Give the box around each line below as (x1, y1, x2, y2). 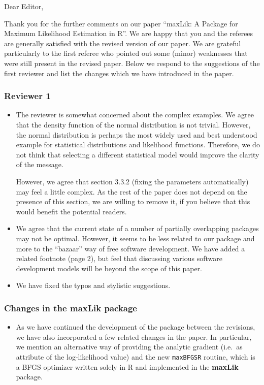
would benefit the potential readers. (16, 206, 127, 216)
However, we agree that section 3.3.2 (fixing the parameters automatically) (16, 176, 249, 186)
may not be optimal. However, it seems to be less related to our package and (16, 233, 255, 243)
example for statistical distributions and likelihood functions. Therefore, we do (16, 139, 260, 150)
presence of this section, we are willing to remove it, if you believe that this (16, 196, 250, 207)
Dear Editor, (4, 1, 44, 11)
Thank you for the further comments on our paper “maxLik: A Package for (4, 18, 238, 28)
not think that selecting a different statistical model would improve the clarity (16, 149, 259, 159)
